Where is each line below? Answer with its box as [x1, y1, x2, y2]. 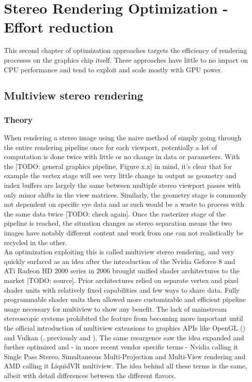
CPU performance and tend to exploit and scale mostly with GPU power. [4, 64, 223, 74]
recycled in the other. [4, 237, 67, 247]
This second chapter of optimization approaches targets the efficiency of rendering [4, 45, 247, 55]
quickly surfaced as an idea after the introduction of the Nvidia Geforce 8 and [4, 256, 236, 266]
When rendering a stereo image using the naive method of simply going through [4, 133, 242, 143]
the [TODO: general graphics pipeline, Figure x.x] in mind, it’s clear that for [4, 161, 232, 171]
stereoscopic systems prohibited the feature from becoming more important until [4, 313, 243, 323]
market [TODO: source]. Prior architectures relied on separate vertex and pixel [4, 275, 238, 285]
